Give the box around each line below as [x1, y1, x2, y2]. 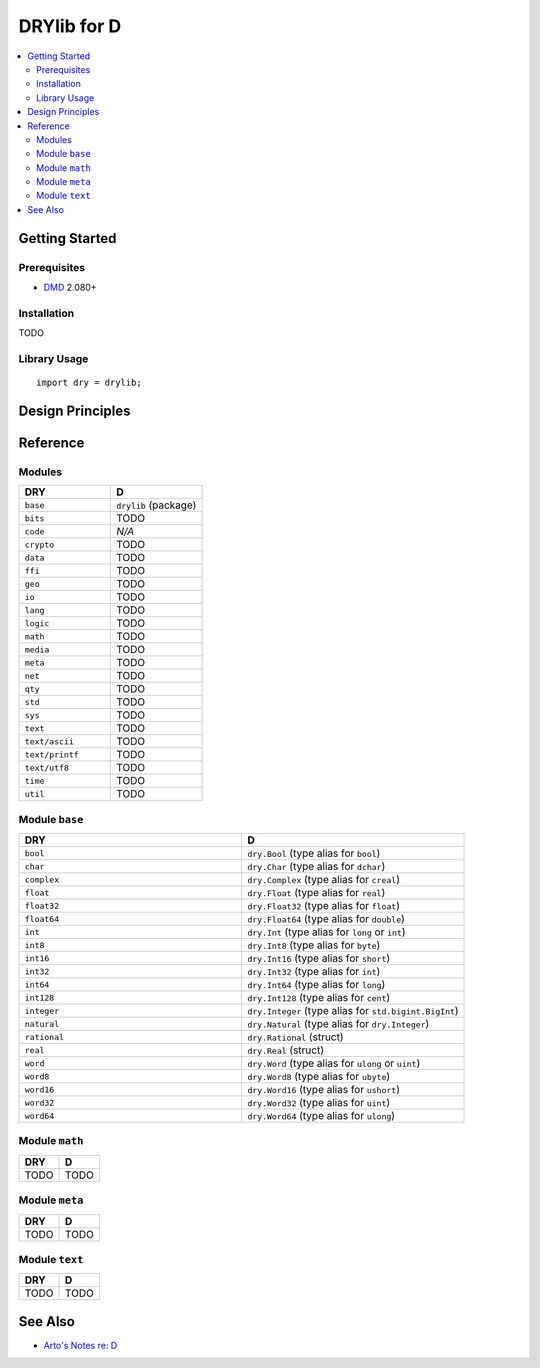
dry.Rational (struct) [246, 1030, 344, 1044]
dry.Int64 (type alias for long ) [246, 978, 386, 992]
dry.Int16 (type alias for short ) [246, 951, 391, 965]
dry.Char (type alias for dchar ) [246, 860, 386, 874]
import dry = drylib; [36, 377, 142, 389]
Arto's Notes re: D [43, 1339, 118, 1351]
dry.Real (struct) [246, 1043, 325, 1057]
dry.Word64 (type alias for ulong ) [246, 1109, 395, 1123]
